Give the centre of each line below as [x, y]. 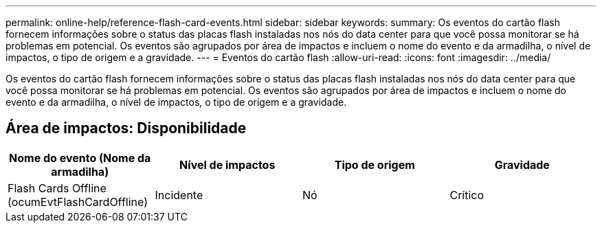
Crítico [467, 195]
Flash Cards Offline [57, 188]
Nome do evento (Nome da [80, 158]
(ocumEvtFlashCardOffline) [78, 202]
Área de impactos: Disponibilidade [126, 128]
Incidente [179, 195]
